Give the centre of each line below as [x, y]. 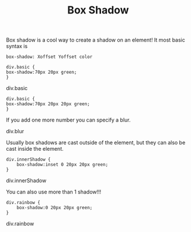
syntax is [17, 46]
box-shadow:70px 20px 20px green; [48, 104]
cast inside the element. [35, 149]
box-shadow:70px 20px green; [41, 72]
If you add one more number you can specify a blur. [68, 120]
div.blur [15, 131]
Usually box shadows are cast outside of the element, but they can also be [96, 143]
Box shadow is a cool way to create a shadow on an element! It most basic [95, 40]
